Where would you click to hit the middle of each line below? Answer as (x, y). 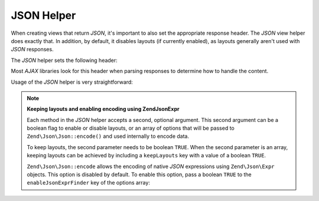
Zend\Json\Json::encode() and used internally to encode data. (108, 136)
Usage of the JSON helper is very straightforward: (72, 82)
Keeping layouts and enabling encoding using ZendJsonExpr (103, 109)
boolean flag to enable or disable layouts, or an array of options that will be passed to (131, 128)
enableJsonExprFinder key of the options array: (89, 183)
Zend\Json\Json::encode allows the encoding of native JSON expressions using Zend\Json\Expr (151, 166)
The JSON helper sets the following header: (64, 60)
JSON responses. (32, 50)
